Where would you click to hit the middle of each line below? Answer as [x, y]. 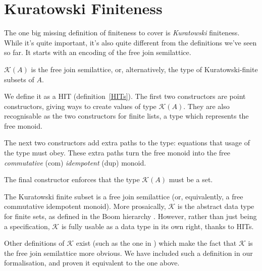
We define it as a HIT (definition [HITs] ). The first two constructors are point [125, 96]
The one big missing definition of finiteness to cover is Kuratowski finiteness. [122, 33]
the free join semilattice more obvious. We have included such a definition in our [128, 253]
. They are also [206, 106]
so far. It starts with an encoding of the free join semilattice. [98, 52]
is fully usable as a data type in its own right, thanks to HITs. [158, 226]
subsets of [19, 79]
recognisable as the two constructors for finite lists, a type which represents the [126, 116]
